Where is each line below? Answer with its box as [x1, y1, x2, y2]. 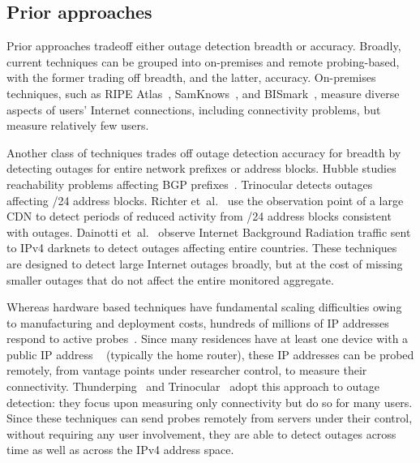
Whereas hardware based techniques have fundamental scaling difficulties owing [6, 298, 402, 315]
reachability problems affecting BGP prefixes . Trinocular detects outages [6, 175, 373, 192]
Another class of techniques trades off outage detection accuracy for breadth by [6, 144, 401, 161]
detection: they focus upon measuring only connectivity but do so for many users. [6, 393, 413, 410]
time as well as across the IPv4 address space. [6, 441, 234, 458]
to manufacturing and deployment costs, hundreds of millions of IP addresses [6, 314, 389, 331]
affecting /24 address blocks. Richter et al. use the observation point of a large [6, 191, 404, 208]
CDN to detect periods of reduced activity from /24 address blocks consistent [6, 208, 392, 225]
